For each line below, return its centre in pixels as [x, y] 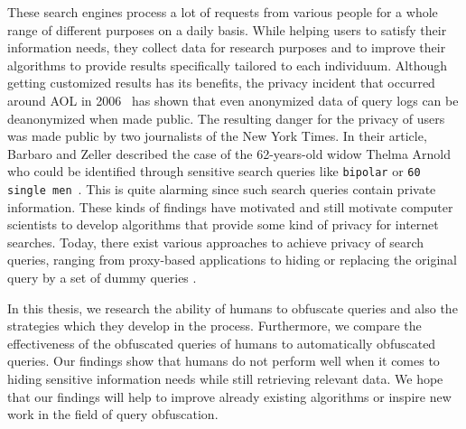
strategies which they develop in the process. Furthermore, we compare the [214, 326]
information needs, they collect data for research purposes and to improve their [227, 47]
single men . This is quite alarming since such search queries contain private [222, 189]
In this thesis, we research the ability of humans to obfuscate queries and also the [233, 308]
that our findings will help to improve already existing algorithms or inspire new [229, 396]
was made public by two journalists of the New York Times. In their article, [217, 136]
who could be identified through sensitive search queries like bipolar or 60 [214, 171]
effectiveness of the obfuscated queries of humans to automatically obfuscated [222, 343]
